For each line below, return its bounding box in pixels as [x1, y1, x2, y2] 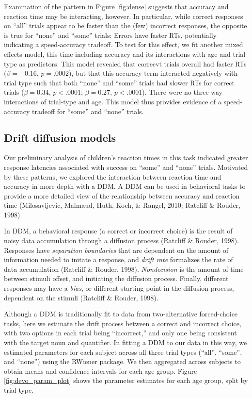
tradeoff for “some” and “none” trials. [31, 106, 144, 116]
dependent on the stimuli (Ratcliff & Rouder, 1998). [4, 292, 158, 302]
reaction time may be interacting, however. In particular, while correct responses [4, 11, 243, 21]
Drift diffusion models [4, 130, 116, 145]
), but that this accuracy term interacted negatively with [69, 68, 238, 78]
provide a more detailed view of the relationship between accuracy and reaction [4, 190, 240, 200]
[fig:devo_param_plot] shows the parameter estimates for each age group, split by [4, 375, 248, 385]
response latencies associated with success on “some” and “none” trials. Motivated [4, 162, 248, 172]
